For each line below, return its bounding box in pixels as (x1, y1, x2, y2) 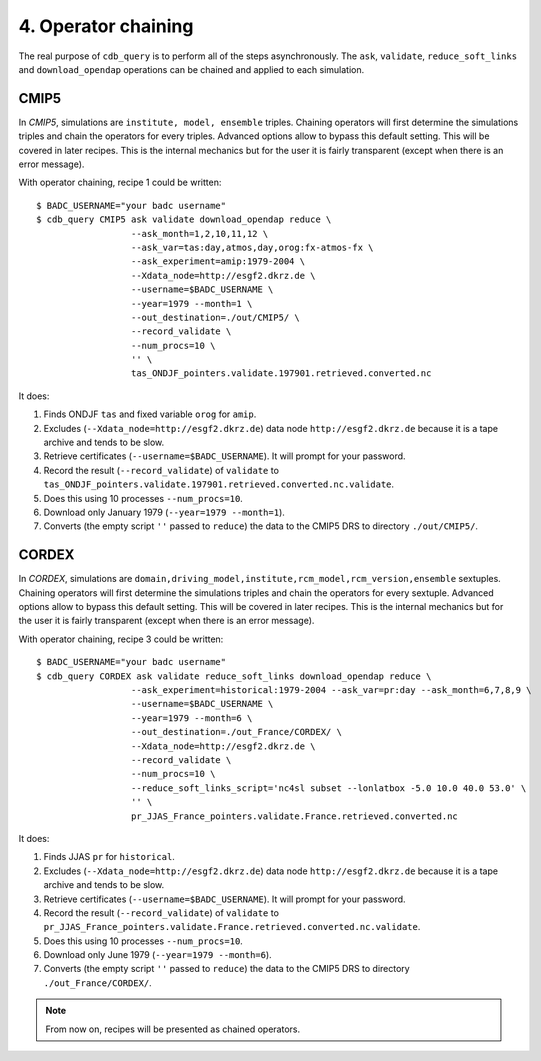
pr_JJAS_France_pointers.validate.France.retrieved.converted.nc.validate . (43, 921, 421, 933)
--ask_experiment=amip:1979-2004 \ (130, 256, 305, 267)
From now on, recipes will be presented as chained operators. (45, 1023, 300, 1035)
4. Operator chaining (18, 15, 194, 37)
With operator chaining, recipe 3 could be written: (18, 633, 224, 645)
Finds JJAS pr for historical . (43, 851, 175, 863)
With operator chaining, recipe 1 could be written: (18, 176, 222, 189)
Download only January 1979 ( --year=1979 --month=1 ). (43, 506, 285, 518)
